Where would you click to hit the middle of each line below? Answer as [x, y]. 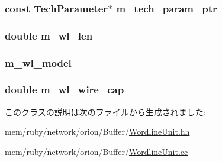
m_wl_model [38, 62]
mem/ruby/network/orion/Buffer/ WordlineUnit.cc [96, 151]
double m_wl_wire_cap [65, 90]
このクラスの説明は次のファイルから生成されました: [105, 111]
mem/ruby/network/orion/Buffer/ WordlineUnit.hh [97, 132]
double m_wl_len [49, 35]
